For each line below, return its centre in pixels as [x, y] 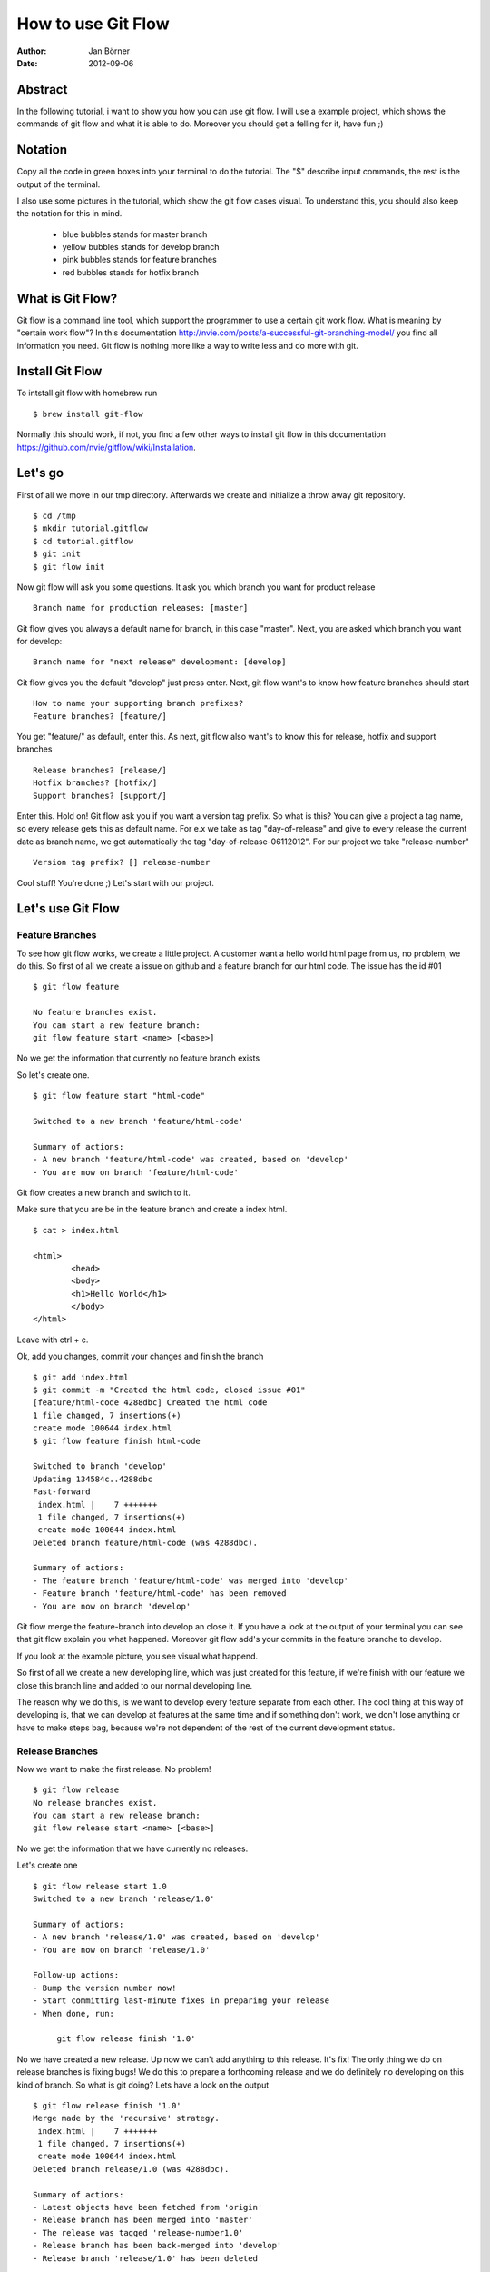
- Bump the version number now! [105, 1988]
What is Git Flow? [67, 299]
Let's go [40, 473]
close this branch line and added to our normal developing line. [135, 1685]
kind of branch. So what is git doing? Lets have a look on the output [143, 2085]
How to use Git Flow [93, 24]
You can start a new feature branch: [117, 1025]
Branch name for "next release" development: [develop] [160, 662]
